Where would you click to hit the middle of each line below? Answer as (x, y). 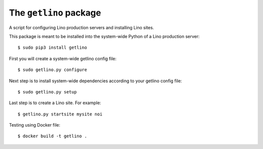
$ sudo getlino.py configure (52, 70)
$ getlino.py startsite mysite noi (60, 114)
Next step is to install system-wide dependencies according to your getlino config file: (95, 81)
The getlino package (55, 13)
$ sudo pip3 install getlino (52, 48)
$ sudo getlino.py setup (47, 92)
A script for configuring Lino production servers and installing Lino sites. (82, 27)
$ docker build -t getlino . (52, 136)
